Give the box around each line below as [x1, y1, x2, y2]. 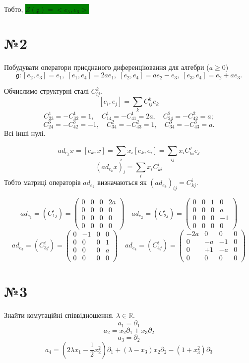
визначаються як [97, 177, 147, 187]
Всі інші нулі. [4, 128, 46, 138]
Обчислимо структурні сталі [4, 86, 89, 96]
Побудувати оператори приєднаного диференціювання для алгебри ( [4, 61, 209, 72]
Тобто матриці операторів [4, 177, 81, 187]
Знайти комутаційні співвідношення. [4, 309, 114, 320]
